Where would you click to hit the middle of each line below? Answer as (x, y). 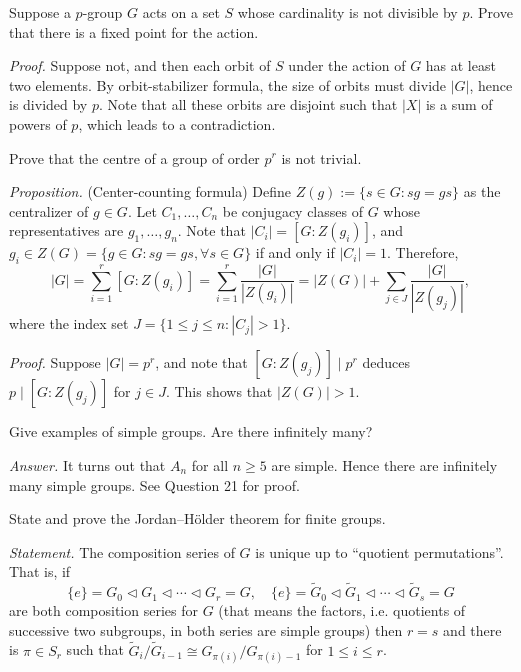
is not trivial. (321, 157)
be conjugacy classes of (292, 210)
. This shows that (219, 391)
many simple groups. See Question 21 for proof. (154, 484)
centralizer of (49, 210)
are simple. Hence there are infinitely (384, 464)
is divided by (48, 104)
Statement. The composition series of (122, 551)
